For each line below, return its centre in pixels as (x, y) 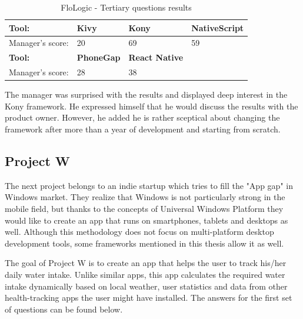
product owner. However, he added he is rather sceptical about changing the (142, 117)
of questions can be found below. (64, 309)
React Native (156, 57)
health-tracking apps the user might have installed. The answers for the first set (149, 298)
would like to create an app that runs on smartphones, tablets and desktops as (146, 220)
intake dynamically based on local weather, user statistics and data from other (146, 286)
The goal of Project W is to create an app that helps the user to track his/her (146, 263)
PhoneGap (99, 57)
